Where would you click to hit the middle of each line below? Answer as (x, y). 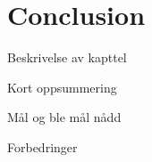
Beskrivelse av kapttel (67, 57)
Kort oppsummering (62, 87)
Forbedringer (42, 146)
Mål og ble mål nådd (64, 117)
